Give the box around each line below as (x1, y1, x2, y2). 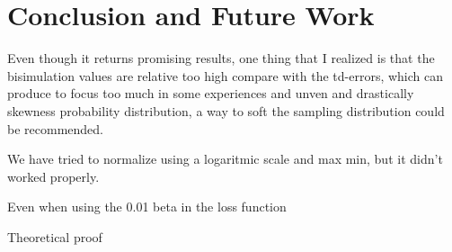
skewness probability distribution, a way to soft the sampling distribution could (7, 101, 445, 120)
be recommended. (7, 119, 103, 138)
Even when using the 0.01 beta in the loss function (7, 197, 287, 216)
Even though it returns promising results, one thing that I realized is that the (7, 49, 435, 67)
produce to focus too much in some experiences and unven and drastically (7, 84, 414, 103)
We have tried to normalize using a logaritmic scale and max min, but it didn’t (7, 149, 443, 168)
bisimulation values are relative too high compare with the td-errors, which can (7, 66, 444, 85)
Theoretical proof (7, 227, 102, 246)
